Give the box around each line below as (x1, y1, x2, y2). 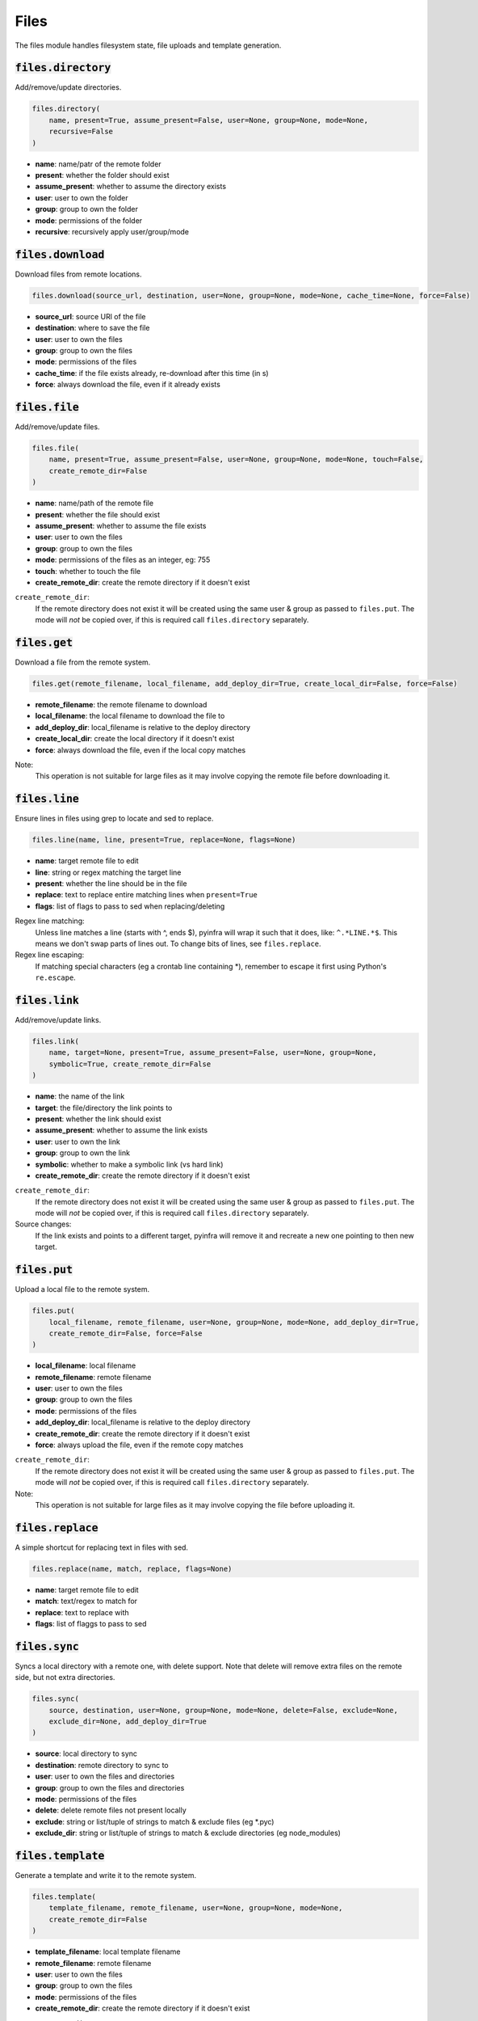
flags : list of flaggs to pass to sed (35, 1619, 147, 1629)
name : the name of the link (35, 1091, 125, 1101)
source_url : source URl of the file (35, 311, 146, 321)
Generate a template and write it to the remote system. (15, 1871, 197, 1880)
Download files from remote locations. (15, 269, 142, 279)
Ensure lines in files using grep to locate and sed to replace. (15, 813, 214, 824)
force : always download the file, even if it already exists (35, 380, 221, 390)
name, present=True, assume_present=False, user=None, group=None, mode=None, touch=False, (48, 455, 424, 464)
